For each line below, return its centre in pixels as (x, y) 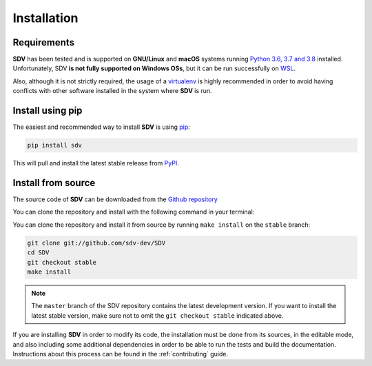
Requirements (44, 42)
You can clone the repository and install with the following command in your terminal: (134, 212)
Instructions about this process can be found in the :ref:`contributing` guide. (121, 354)
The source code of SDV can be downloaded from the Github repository (115, 199)
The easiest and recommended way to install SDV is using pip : (102, 127)
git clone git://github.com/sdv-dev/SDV (96, 243)
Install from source (54, 183)
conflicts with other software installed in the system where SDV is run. (113, 91)
